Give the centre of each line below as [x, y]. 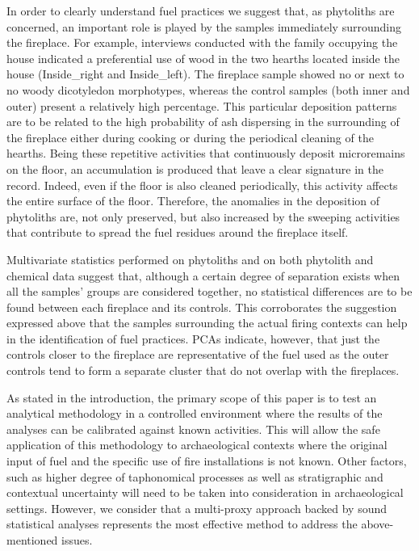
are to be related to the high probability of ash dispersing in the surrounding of [203, 122]
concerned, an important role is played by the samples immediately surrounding [204, 26]
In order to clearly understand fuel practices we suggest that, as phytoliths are [201, 11]
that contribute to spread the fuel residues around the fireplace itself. [178, 232]
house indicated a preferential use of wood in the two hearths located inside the [203, 58]
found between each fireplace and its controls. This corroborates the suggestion [202, 307]
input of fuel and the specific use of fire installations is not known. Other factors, [207, 461]
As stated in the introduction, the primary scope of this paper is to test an [192, 397]
